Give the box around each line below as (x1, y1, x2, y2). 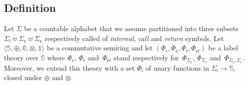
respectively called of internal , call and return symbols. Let (44, 33, 224, 43)
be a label (208, 42, 238, 53)
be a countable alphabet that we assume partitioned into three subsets (24, 23, 239, 34)
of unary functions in (145, 62, 209, 73)
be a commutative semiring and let (47, 42, 153, 53)
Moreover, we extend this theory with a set (4, 62, 135, 73)
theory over (4, 52, 39, 62)
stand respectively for (113, 52, 179, 62)
